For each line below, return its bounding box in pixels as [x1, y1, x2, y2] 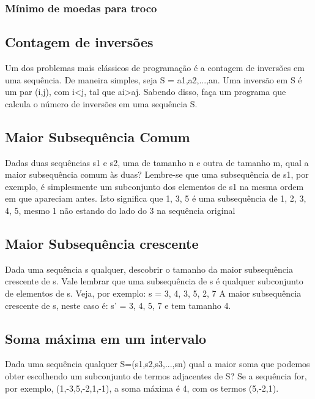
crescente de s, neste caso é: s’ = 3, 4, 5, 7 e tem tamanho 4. [5, 298, 231, 311]
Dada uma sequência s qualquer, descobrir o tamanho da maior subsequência [5, 262, 293, 275]
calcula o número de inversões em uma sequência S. [5, 97, 198, 110]
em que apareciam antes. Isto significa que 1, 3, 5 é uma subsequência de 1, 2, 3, [5, 192, 306, 205]
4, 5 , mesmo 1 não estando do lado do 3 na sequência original [5, 204, 235, 216]
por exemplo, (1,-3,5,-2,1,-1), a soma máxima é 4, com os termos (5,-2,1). [5, 381, 279, 394]
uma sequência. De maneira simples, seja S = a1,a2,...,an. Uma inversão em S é [5, 73, 302, 86]
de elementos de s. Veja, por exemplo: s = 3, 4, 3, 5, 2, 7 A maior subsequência [5, 286, 302, 299]
